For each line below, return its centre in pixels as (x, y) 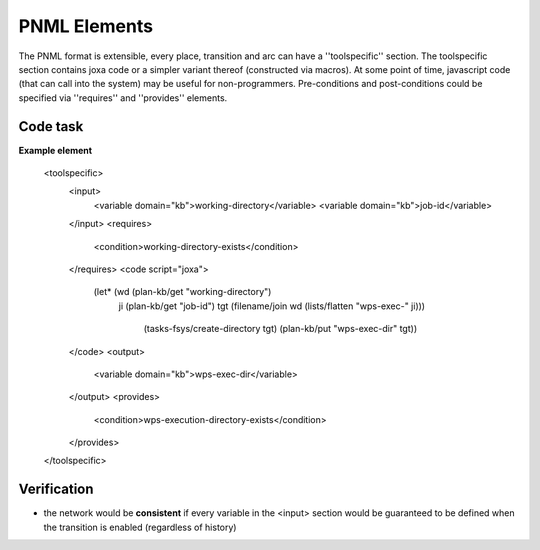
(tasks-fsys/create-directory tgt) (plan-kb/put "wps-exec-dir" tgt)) (280, 329)
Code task (51, 126)
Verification (56, 489)
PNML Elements (86, 26)
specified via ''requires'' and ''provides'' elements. (123, 97)
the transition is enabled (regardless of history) (140, 527)
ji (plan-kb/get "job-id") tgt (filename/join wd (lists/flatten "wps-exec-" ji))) (271, 306)
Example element (55, 150)
